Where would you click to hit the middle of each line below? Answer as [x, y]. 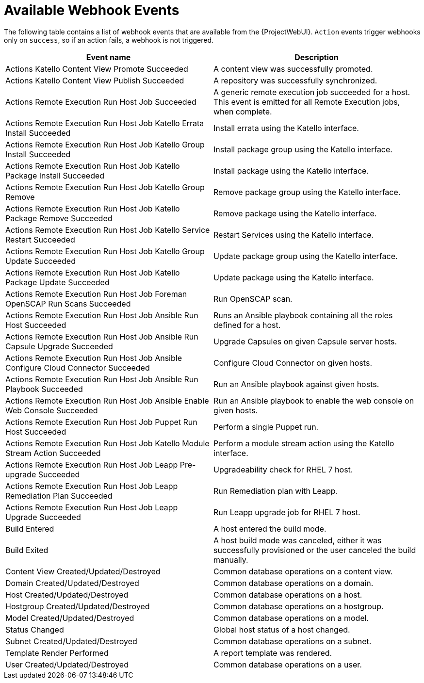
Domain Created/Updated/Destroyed [72, 583]
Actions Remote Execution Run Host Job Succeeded [101, 102]
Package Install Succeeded [55, 175]
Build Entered [30, 529]
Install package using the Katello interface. [291, 171]
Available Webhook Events [92, 10]
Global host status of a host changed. [282, 629]
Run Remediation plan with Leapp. [276, 491]
